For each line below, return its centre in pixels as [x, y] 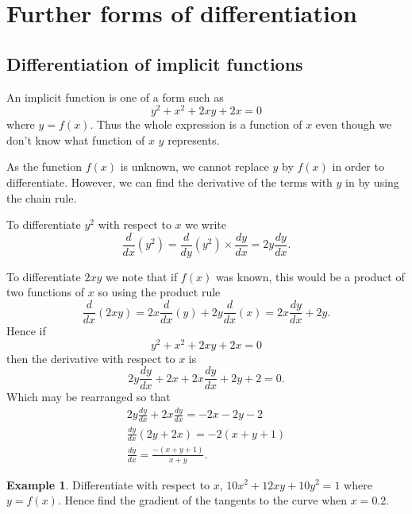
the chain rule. [42, 197]
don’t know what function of [76, 139]
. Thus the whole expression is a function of [196, 124]
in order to [358, 166]
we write [206, 224]
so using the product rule [159, 292]
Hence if [26, 331]
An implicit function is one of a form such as [115, 97]
